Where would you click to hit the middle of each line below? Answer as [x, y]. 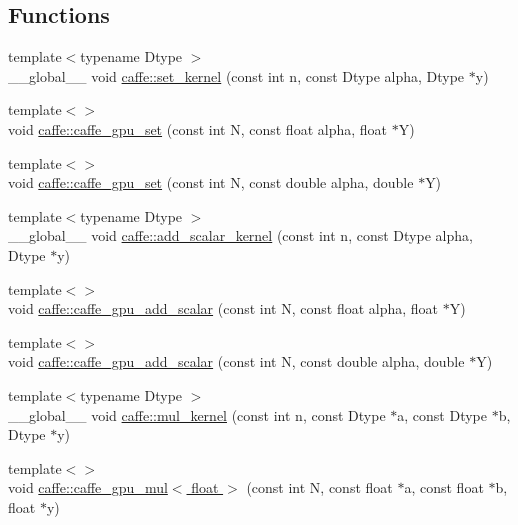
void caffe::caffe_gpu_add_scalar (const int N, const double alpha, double [236, 361]
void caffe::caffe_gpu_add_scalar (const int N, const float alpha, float [223, 308]
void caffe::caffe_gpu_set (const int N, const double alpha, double [211, 182]
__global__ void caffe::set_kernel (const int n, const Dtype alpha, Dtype [236, 75]
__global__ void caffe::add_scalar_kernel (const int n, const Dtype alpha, [240, 235]
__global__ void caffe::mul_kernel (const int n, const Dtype [197, 414]
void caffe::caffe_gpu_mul [88, 487]
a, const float [444, 487]
